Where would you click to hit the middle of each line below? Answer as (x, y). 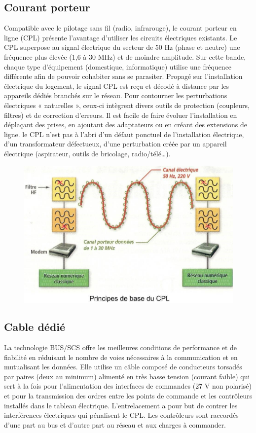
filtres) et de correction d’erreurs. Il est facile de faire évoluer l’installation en (121, 115)
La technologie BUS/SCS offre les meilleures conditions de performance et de (121, 347)
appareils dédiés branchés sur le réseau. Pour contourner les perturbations (116, 95)
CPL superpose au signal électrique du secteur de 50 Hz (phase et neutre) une (122, 47)
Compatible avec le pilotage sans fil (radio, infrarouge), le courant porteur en (120, 28)
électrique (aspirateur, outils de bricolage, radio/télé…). (87, 153)
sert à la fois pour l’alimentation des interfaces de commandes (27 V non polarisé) (128, 386)
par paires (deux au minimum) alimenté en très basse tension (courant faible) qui (127, 376)
